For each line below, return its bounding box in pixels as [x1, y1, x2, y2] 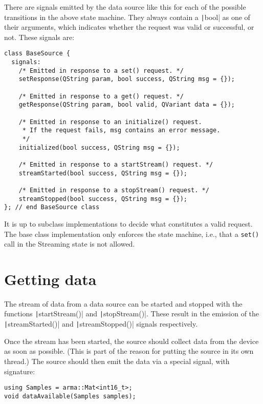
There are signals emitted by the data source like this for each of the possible [4, 2, 246, 12]
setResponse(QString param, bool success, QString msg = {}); [18, 75, 235, 83]
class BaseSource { [4, 50, 70, 57]
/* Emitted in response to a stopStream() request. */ [18, 186, 209, 194]
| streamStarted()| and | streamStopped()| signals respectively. [4, 318, 198, 329]
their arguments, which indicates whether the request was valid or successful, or [4, 22, 254, 32]
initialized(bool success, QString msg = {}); [18, 144, 180, 151]
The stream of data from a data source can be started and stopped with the [4, 298, 243, 309]
